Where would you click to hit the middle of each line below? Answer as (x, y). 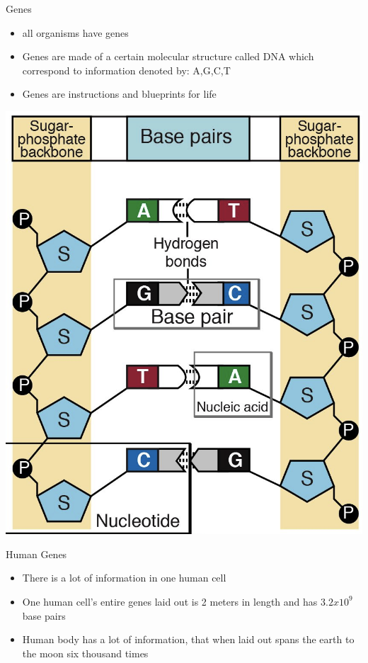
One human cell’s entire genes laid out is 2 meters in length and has (170, 601)
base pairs (44, 615)
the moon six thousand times (85, 653)
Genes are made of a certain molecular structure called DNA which (168, 56)
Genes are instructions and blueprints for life (119, 94)
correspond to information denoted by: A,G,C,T (126, 70)
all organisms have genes (75, 32)
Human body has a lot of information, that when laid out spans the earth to (188, 639)
